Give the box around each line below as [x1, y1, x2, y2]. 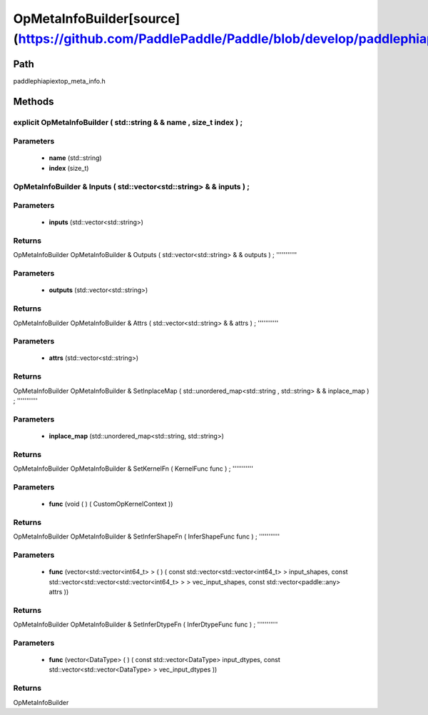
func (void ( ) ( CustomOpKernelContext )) [49, 500, 173, 509]
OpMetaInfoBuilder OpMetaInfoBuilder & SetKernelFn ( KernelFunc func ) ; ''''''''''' [13, 464, 253, 473]
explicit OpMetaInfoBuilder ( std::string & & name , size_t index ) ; [13, 117, 243, 127]
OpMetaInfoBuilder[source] [13, 11, 180, 26]
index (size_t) [49, 164, 89, 172]
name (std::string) [49, 154, 103, 162]
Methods [13, 95, 54, 107]
